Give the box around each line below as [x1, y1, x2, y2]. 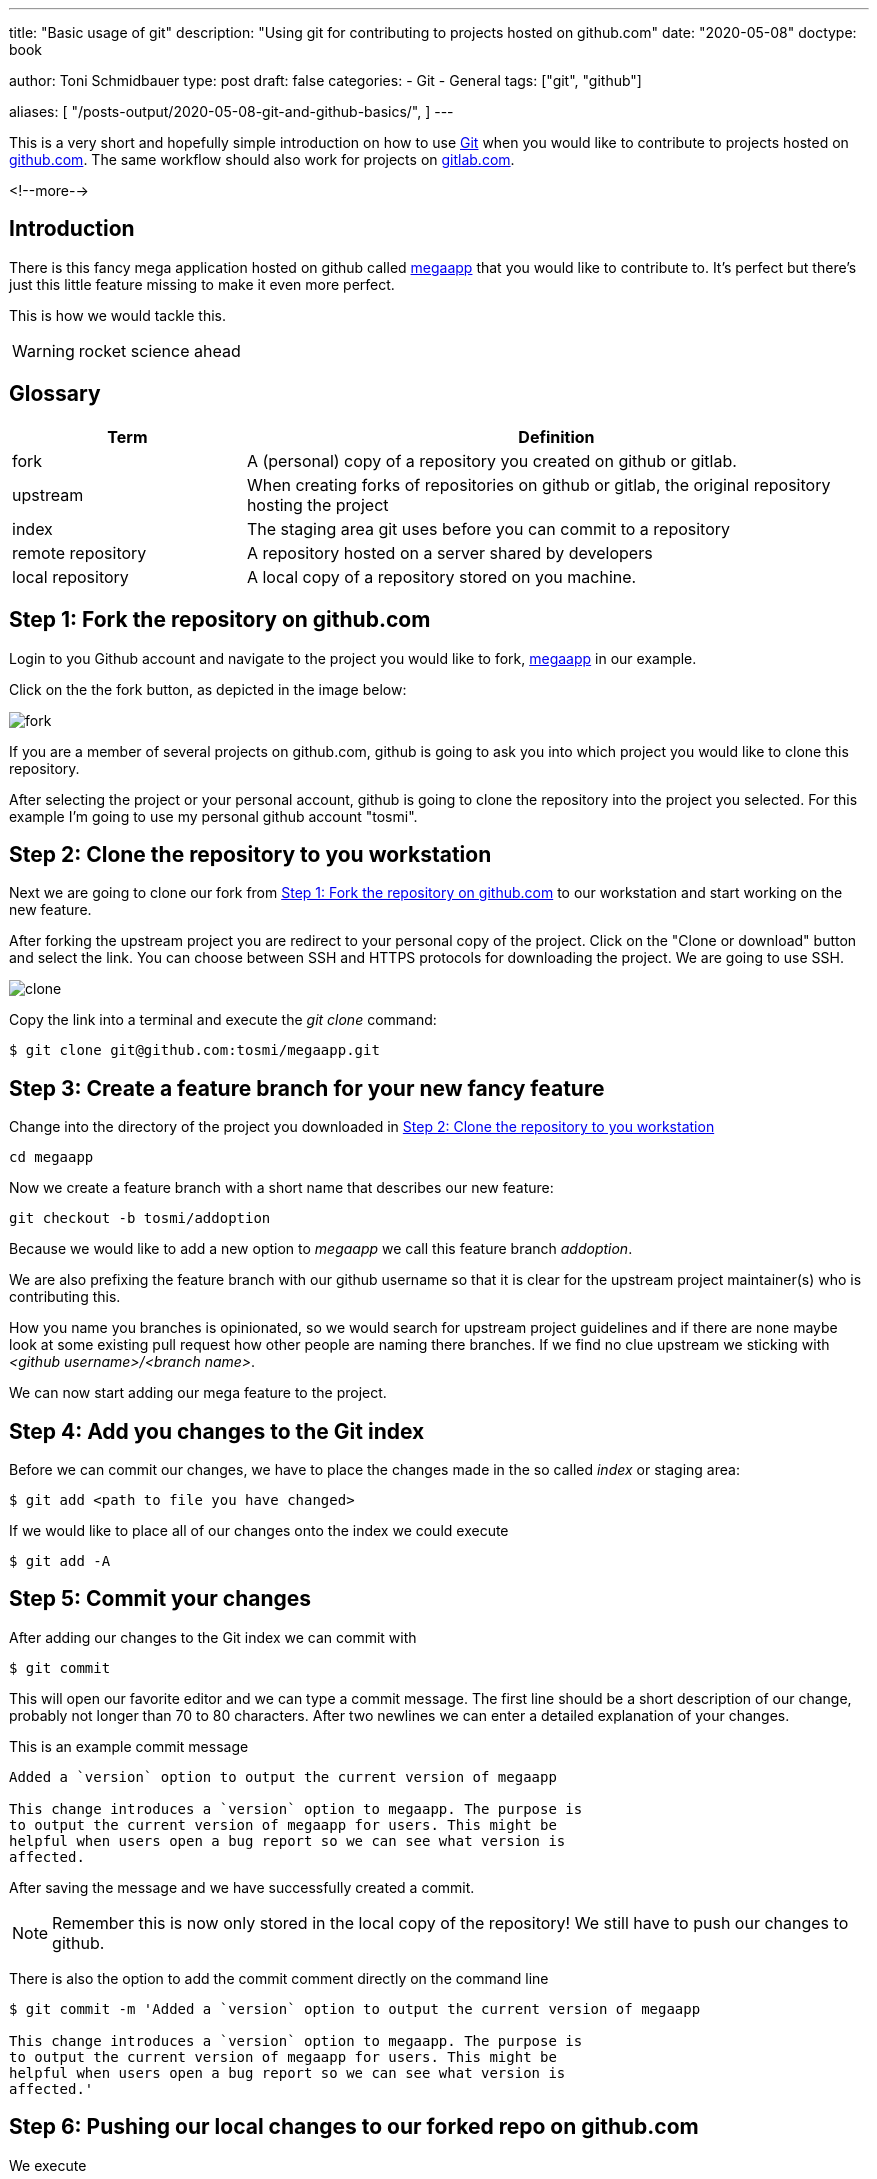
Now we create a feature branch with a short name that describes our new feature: [9, 1179, 554, 1197]
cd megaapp [9, 1149, 94, 1166]
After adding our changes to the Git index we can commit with [9, 1628, 417, 1646]
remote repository [12, 542, 147, 563]
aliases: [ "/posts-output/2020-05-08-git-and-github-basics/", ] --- [9, 103, 454, 120]
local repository [12, 566, 129, 587]
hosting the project [246, 494, 389, 515]
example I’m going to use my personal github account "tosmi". [9, 807, 418, 825]
